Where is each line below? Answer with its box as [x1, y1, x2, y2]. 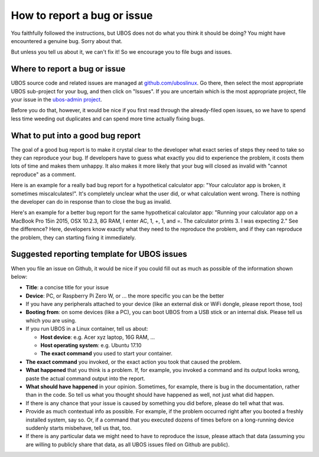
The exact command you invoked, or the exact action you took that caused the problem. [25, 358, 242, 365]
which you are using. [25, 316, 77, 324]
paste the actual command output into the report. [25, 375, 146, 382]
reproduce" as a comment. [11, 171, 76, 178]
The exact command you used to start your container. [40, 350, 172, 357]
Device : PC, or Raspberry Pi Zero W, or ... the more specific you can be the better [25, 292, 224, 299]
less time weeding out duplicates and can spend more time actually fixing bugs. [11, 115, 205, 122]
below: [11, 273, 28, 280]
